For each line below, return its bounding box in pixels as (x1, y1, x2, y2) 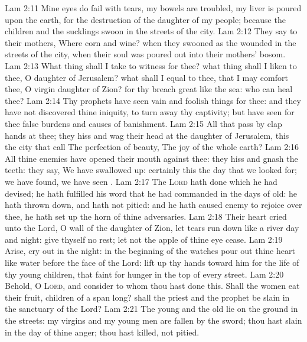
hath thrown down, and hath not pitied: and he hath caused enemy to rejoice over (5, 198, 302, 211)
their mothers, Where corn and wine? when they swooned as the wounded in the (5, 36, 296, 48)
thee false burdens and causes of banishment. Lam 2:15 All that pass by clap (5, 117, 282, 129)
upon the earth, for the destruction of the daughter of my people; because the (5, 13, 286, 25)
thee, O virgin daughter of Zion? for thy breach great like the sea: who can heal (5, 83, 293, 95)
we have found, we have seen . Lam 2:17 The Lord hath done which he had (5, 175, 277, 187)
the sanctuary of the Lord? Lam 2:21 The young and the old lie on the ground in (5, 302, 298, 315)
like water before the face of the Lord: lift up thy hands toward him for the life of (5, 256, 299, 269)
